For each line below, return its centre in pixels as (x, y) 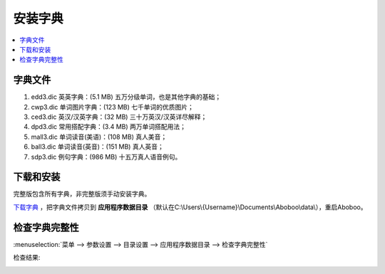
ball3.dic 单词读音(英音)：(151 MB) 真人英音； (97, 147)
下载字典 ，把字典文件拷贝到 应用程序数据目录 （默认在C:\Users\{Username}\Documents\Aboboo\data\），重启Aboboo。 (190, 207)
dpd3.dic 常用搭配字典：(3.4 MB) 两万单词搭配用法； (109, 127)
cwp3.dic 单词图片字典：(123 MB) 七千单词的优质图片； (112, 107)
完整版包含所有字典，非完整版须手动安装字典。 (82, 194)
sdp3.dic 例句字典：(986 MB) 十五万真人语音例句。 (106, 157)
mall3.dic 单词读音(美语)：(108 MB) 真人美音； (99, 137)
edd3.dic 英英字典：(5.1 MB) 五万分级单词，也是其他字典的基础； (126, 97)
